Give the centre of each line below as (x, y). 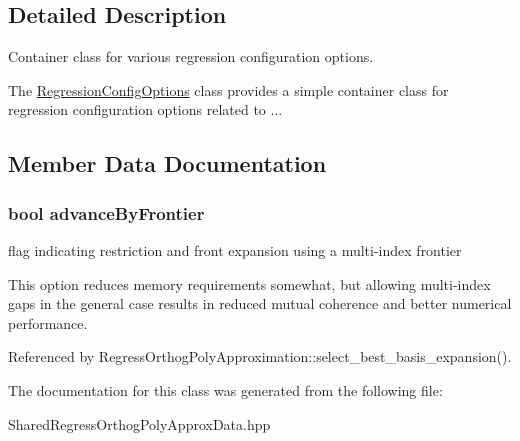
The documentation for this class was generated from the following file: (225, 389)
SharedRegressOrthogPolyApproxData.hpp (139, 423)
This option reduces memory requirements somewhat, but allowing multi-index (249, 283)
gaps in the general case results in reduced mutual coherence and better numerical (260, 303)
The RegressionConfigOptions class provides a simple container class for (228, 89)
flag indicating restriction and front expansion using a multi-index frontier (235, 249)
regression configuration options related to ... (145, 109)
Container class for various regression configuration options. (191, 56)
